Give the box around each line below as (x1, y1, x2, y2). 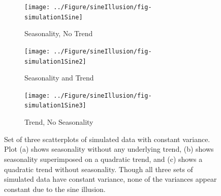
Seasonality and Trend (24, 72, 94, 83)
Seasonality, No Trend (24, 28, 93, 39)
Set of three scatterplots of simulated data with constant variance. (4, 133, 210, 144)
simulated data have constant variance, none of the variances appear (4, 174, 217, 184)
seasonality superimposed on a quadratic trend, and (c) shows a (4, 153, 203, 164)
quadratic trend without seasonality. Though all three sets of (4, 163, 193, 174)
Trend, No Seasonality (24, 117, 93, 127)
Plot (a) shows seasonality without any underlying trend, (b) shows (4, 144, 214, 154)
